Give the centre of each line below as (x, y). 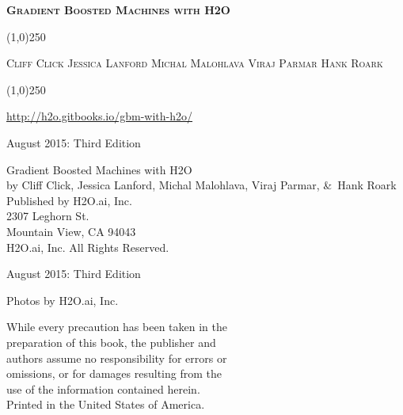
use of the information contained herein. (103, 388)
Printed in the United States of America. (106, 404)
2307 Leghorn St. (48, 216)
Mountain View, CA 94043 (71, 231)
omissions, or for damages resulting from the (114, 373)
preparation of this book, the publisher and (111, 342)
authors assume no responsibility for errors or (117, 358)
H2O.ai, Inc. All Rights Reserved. (88, 247)
